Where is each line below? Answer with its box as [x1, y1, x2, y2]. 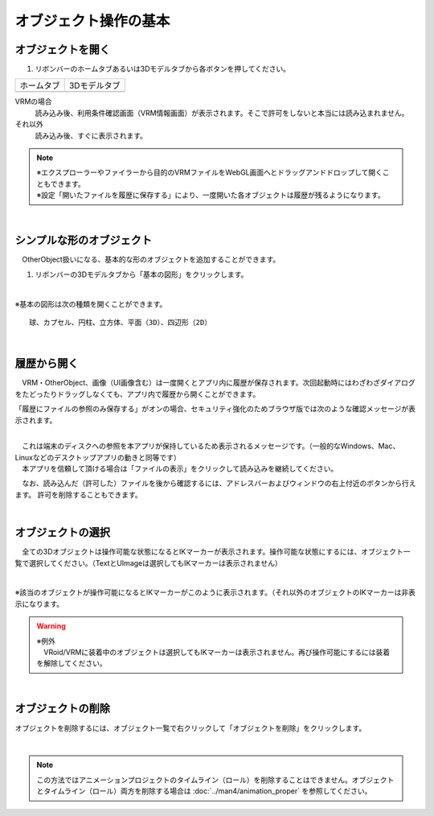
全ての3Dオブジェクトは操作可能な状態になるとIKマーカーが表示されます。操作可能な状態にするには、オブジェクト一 [21, 547, 411, 557]
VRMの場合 [14, 97, 52, 106]
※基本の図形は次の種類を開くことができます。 [14, 299, 167, 309]
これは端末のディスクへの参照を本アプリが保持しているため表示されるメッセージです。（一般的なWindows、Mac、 [21, 441, 400, 451]
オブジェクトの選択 [14, 525, 110, 539]
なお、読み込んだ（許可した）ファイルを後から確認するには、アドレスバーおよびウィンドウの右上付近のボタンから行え [21, 479, 416, 488]
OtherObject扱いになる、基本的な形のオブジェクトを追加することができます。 [21, 254, 280, 265]
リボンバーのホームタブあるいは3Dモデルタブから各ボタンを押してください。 [35, 64, 291, 74]
